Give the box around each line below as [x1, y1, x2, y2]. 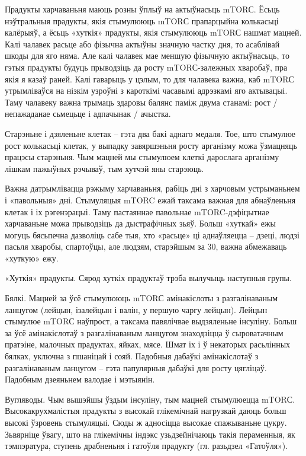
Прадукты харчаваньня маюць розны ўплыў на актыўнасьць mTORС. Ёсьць [5, 3, 280, 15]
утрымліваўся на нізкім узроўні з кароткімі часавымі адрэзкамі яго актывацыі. [5, 84, 288, 97]
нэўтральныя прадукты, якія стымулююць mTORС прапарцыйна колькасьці [5, 14, 279, 27]
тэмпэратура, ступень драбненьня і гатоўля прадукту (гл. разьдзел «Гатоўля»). [5, 439, 288, 452]
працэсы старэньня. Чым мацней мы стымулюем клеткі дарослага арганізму [5, 151, 279, 163]
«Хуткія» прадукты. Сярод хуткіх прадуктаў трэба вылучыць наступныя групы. [5, 272, 292, 284]
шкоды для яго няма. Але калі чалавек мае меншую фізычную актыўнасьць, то [5, 49, 289, 62]
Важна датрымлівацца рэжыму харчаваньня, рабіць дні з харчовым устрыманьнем [5, 182, 300, 194]
